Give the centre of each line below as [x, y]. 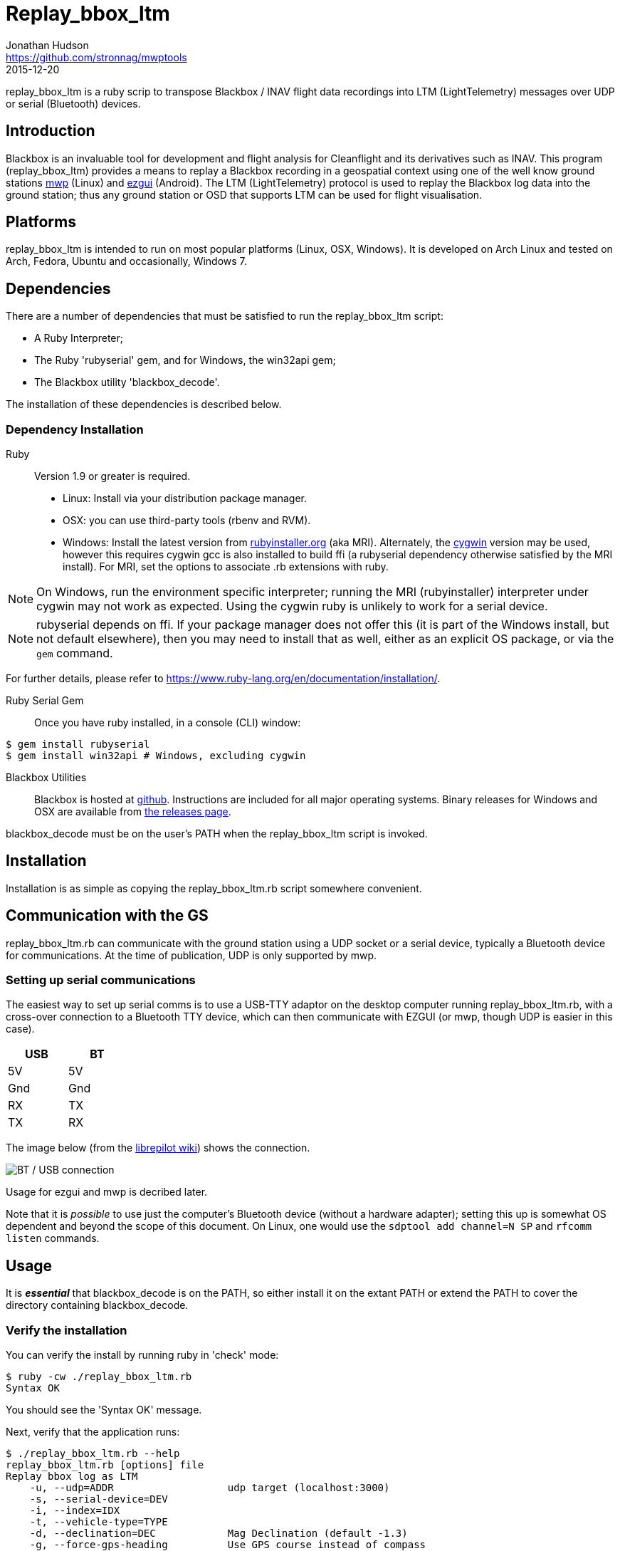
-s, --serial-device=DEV [99, 1499]
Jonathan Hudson [47, 45]
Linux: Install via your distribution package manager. [185, 498]
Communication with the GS [107, 916]
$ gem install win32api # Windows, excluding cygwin [156, 756]
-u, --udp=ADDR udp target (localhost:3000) [210, 1488]
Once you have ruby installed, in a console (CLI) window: [168, 723]
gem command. [75, 653]
